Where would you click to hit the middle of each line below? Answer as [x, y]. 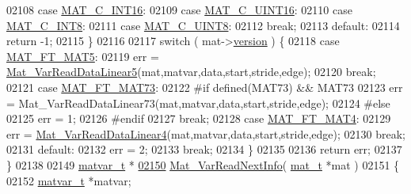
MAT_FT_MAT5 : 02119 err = [83, 56]
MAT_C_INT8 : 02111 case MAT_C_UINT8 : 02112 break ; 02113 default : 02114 [203, 25]
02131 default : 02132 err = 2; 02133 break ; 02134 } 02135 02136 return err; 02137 [204, 149]
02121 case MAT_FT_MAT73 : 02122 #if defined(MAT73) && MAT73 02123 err [205, 87]
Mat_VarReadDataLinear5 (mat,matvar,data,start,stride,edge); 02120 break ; [191, 72]
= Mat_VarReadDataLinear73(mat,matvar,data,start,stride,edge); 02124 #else [198, 103]
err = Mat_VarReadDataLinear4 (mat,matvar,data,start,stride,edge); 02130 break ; [206, 133]
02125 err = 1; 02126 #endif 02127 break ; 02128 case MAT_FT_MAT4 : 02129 [199, 118]
